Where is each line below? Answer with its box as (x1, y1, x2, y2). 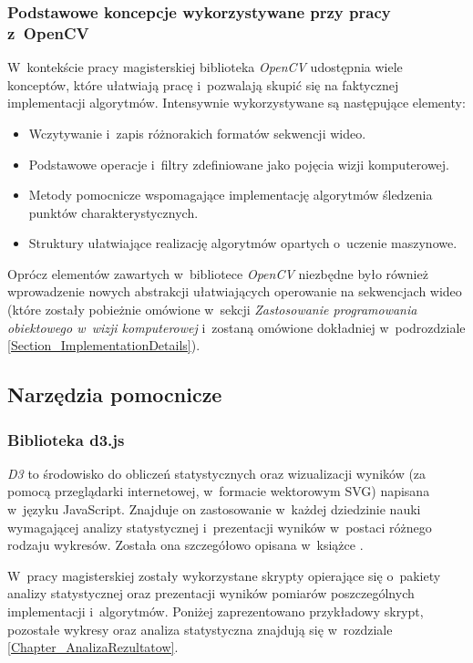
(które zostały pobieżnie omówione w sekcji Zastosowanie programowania (7, 300, 417, 319)
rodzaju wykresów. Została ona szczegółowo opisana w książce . (7, 535, 364, 554)
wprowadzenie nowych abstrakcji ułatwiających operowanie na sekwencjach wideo (7, 282, 462, 301)
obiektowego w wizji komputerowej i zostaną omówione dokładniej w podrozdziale (7, 317, 466, 337)
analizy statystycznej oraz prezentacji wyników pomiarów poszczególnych (7, 584, 415, 603)
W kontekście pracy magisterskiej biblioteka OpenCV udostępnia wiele (7, 57, 403, 77)
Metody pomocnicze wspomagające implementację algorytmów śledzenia (28, 185, 433, 204)
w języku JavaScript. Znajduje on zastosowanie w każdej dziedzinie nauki (7, 500, 421, 519)
